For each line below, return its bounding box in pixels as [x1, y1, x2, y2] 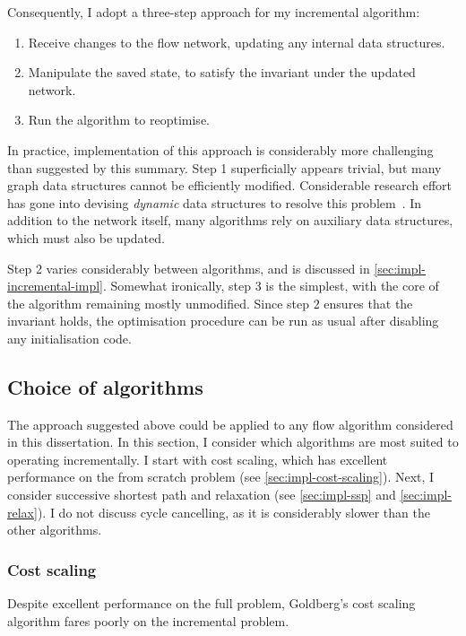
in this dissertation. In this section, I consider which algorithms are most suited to [7, 432, 459, 451]
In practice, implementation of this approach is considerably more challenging [7, 140, 434, 159]
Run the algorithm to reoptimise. [28, 110, 210, 129]
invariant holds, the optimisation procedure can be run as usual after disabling [7, 311, 439, 330]
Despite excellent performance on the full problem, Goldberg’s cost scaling [7, 594, 416, 613]
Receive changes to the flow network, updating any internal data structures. [28, 32, 445, 51]
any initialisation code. [7, 328, 132, 347]
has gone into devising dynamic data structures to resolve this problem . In [7, 193, 422, 212]
